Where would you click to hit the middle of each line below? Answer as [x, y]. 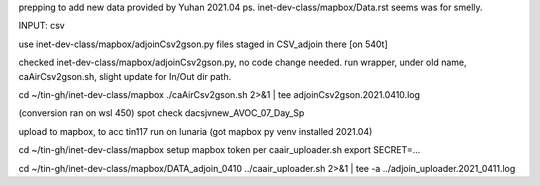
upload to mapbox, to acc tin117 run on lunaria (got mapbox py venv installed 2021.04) [195, 131]
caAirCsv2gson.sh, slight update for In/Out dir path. [125, 76]
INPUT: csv [41, 26]
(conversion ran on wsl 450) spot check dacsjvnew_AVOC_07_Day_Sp [161, 113]
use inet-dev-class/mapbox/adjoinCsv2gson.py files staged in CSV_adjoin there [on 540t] [203, 44]
